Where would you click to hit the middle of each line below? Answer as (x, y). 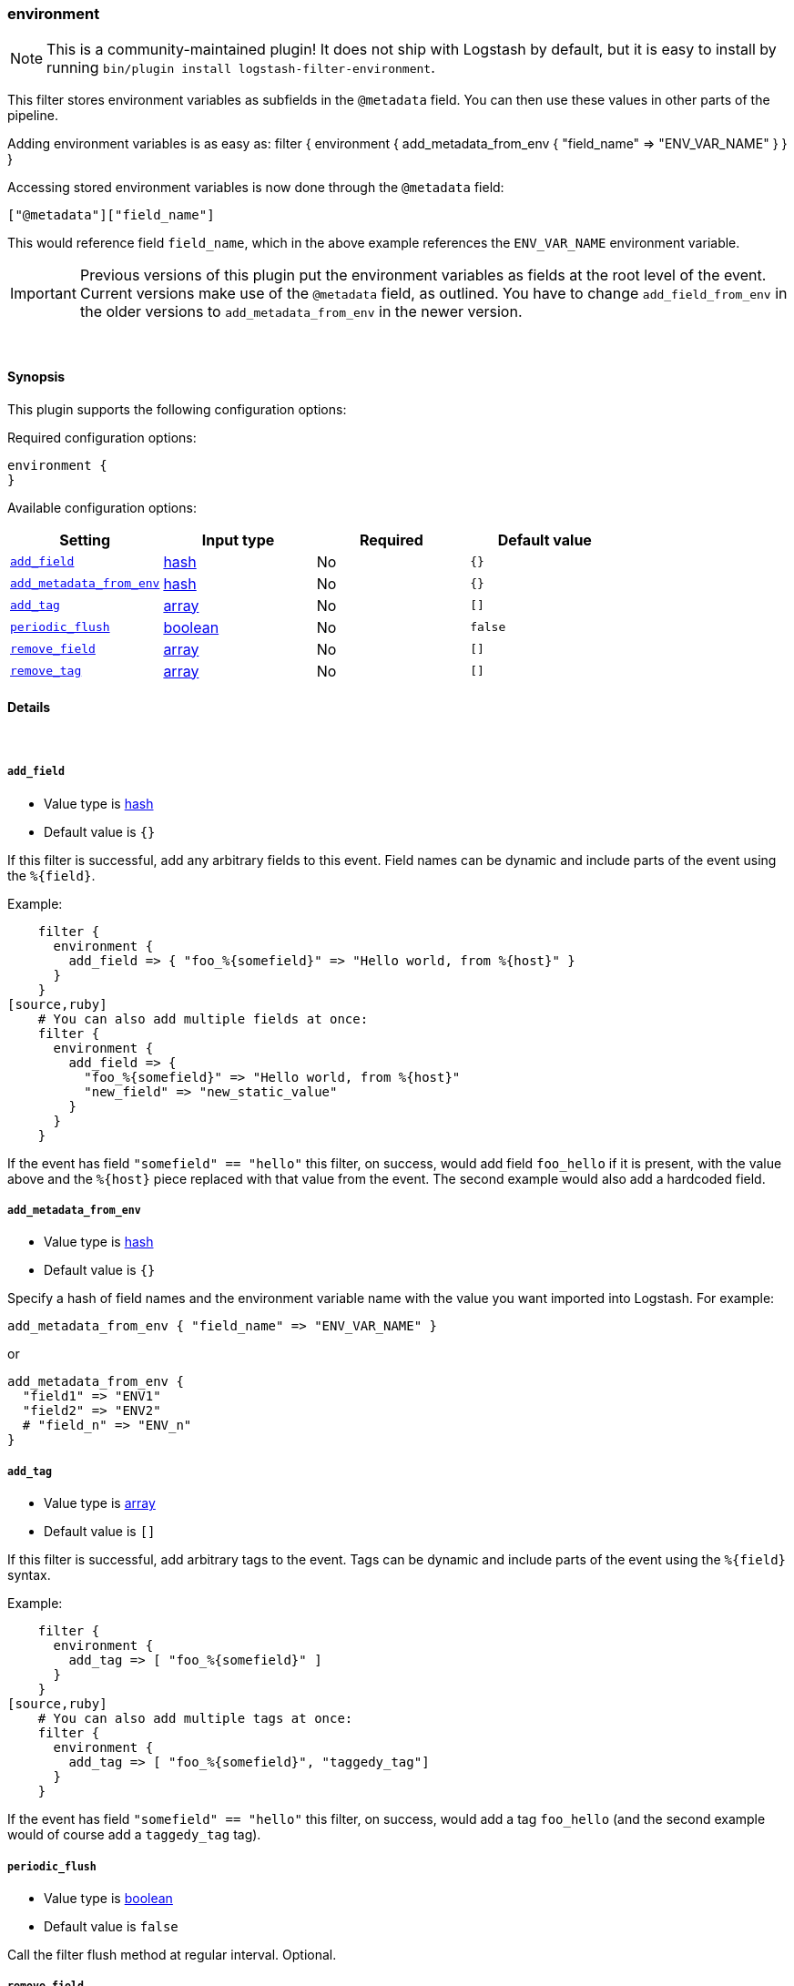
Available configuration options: (102, 507)
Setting (85, 540)
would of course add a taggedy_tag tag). (134, 1835)
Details (29, 708)
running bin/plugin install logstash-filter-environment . (241, 68)
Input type (238, 540)
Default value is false (111, 1926)
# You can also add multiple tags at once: (195, 1719)
